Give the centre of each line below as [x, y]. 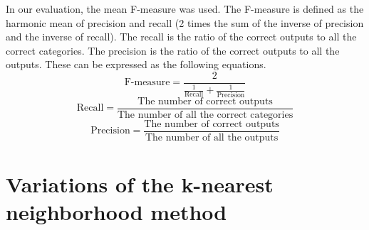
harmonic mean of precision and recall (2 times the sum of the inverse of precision [185, 22]
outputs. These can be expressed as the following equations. [136, 64]
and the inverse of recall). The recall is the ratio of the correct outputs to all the [181, 37]
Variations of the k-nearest [140, 184]
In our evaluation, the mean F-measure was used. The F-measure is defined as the [185, 9]
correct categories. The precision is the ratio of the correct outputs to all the [173, 50]
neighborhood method [116, 212]
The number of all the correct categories [205, 115]
